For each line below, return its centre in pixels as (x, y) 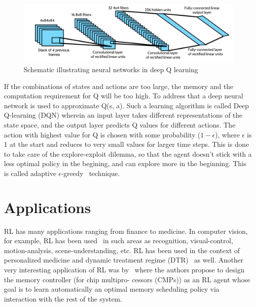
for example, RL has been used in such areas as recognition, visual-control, (119, 241)
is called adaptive (30, 173)
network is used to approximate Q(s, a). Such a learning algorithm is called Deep (127, 105)
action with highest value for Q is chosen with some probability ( (102, 134)
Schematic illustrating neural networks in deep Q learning (111, 69)
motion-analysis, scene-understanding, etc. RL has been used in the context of (122, 250)
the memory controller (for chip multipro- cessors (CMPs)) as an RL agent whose (127, 279)
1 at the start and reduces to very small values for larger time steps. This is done (127, 144)
